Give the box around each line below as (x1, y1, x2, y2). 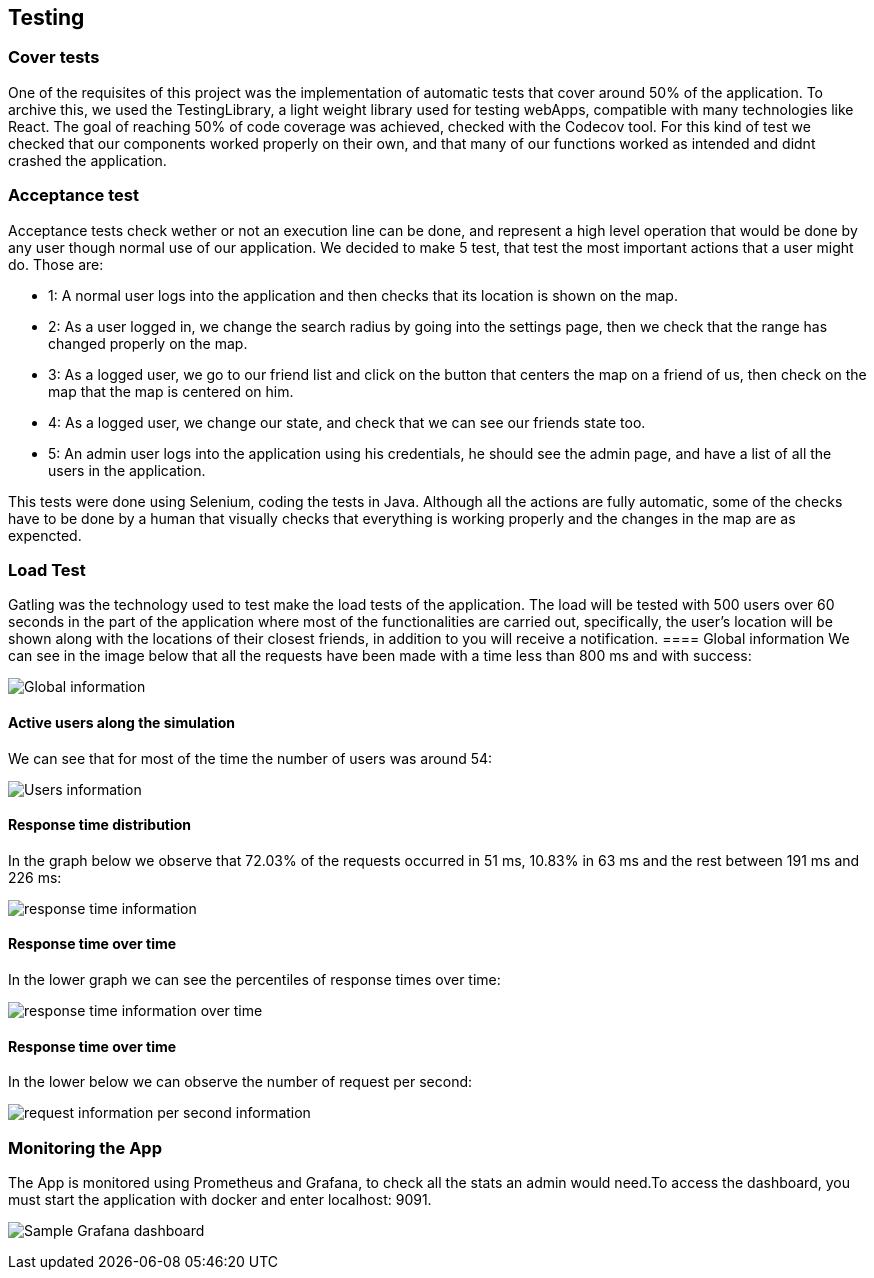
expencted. (8, 526, 82, 544)
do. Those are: (8, 255, 104, 273)
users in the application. (48, 461, 206, 479)
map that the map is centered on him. (48, 382, 294, 400)
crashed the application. (8, 151, 167, 169)
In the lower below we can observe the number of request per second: (8, 1073, 473, 1091)
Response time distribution (8, 816, 192, 834)
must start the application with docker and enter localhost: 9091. (8, 1190, 432, 1208)
